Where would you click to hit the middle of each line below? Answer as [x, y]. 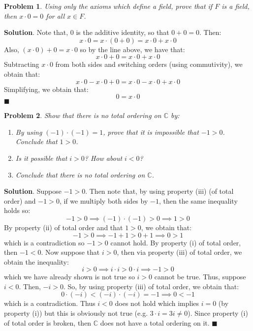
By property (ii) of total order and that [63, 227]
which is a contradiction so [44, 242]
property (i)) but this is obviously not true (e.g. [76, 313]
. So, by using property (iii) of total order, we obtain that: [151, 286]
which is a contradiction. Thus [50, 303]
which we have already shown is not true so [69, 277]
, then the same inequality [198, 200]
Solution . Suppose [33, 191]
